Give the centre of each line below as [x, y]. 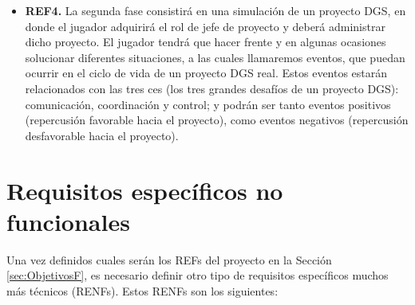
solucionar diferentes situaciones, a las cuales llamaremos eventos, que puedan [215, 57]
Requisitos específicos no [145, 190]
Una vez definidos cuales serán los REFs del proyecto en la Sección [169, 259]
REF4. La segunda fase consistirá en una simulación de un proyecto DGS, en [215, 10]
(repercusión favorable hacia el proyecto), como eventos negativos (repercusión [217, 120]
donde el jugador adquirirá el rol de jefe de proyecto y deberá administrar [205, 26]
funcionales [68, 221]
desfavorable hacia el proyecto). [102, 135]
